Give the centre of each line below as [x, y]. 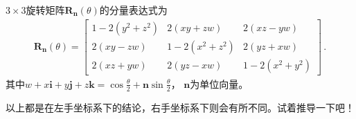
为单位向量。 [219, 83]
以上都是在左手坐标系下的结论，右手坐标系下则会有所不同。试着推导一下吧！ [180, 107]
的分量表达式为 [133, 10]
